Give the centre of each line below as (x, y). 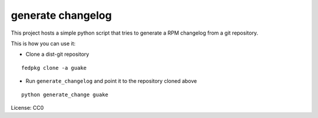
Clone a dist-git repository (57, 54)
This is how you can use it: (43, 43)
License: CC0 (27, 107)
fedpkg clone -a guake (54, 68)
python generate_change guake (65, 95)
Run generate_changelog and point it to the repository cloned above (111, 81)
